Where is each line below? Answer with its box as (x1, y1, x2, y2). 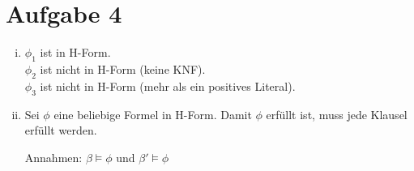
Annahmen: (24, 148, 83, 165)
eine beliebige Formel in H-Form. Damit (53, 105, 252, 122)
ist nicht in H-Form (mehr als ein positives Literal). (40, 77, 296, 94)
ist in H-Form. (40, 44, 111, 61)
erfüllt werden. (24, 122, 97, 139)
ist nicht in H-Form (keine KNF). (40, 60, 206, 77)
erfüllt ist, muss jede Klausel (266, 105, 408, 122)
